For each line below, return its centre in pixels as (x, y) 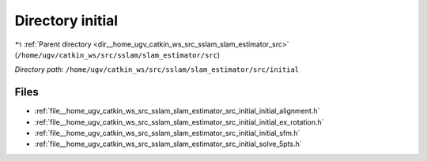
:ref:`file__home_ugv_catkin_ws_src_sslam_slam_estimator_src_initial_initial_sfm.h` (167, 133)
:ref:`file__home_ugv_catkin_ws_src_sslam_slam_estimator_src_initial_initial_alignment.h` (177, 111)
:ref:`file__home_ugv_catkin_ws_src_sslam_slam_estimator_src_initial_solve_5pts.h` (168, 144)
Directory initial (66, 21)
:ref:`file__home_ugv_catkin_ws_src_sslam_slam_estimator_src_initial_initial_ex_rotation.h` (179, 122)
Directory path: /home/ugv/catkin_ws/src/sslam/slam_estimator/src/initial (157, 69)
